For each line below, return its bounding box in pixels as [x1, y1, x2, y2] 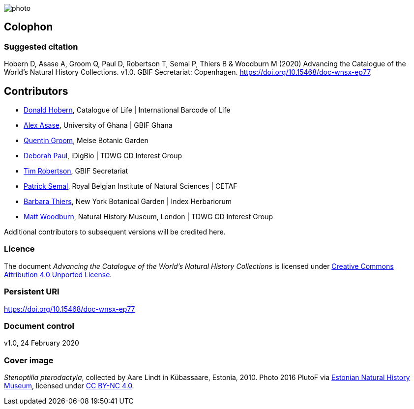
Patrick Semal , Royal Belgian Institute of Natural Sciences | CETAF [24, 182, 237, 191]
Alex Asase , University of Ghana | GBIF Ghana [24, 121, 173, 130]
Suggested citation [4, 41, 78, 52]
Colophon [4, 21, 53, 33]
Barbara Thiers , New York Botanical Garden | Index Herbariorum [24, 197, 232, 206]
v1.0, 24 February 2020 [4, 339, 79, 348]
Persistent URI [4, 287, 59, 297]
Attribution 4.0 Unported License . [4, 270, 112, 279]
